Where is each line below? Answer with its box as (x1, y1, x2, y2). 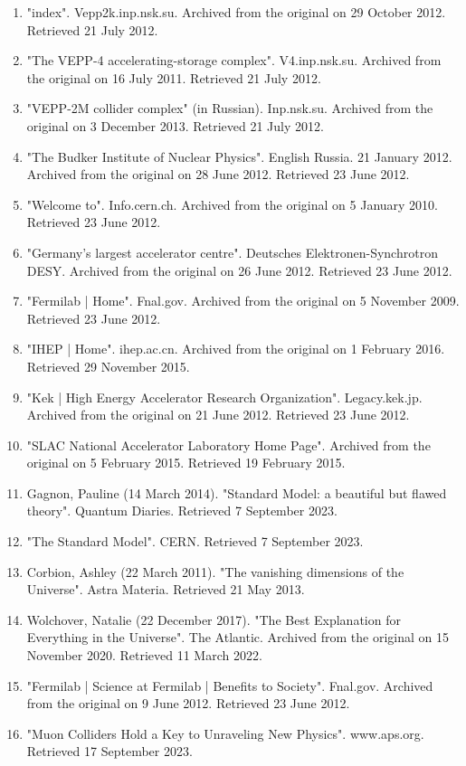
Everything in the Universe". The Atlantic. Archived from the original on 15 (26, 628, 449, 647)
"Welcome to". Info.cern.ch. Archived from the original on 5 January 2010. (26, 194, 439, 213)
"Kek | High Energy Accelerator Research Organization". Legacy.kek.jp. (26, 387, 423, 406)
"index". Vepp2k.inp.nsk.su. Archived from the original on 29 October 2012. (26, 3, 446, 21)
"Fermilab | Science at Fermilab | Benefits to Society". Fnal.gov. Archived (26, 676, 433, 695)
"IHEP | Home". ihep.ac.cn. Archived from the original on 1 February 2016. (26, 339, 445, 358)
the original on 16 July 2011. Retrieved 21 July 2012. (26, 68, 321, 87)
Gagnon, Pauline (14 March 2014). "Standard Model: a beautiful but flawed (26, 483, 447, 502)
